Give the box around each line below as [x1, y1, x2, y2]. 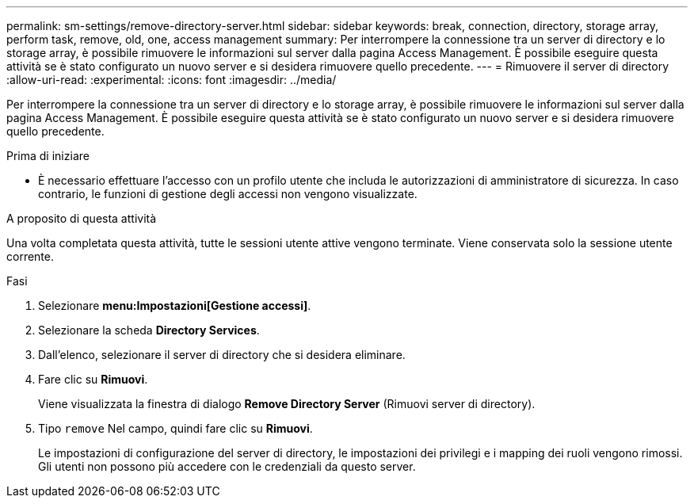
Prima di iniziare [6, 149, 90, 162]
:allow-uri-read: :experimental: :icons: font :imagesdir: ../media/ [6, 73, 337, 86]
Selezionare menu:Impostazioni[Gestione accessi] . [38, 299, 311, 312]
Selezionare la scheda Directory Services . [38, 323, 260, 337]
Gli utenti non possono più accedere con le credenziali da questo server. [38, 460, 416, 473]
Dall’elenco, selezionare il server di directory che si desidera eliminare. [38, 348, 406, 361]
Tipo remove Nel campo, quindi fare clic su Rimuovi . [38, 422, 313, 435]
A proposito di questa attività [6, 212, 157, 225]
